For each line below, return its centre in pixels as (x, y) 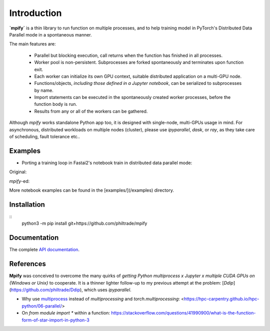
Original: (18, 172)
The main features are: (32, 44)
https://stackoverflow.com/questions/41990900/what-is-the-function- (183, 313)
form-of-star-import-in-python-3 (55, 320)
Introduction (35, 13)
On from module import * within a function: (66, 313)
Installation (27, 204)
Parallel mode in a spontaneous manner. (50, 34)
